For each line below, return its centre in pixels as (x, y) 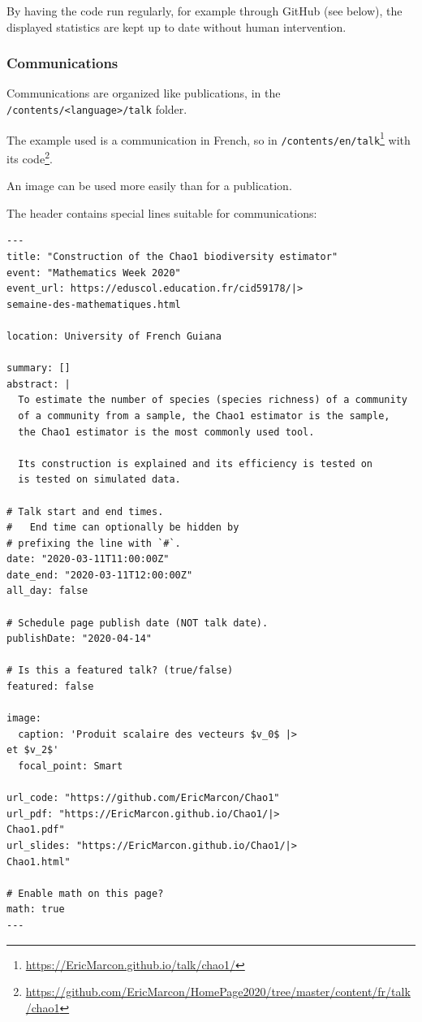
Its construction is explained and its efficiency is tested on (196, 463)
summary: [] (39, 368)
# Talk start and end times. (85, 511)
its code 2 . (30, 157)
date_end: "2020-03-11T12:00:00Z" (100, 575)
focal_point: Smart (71, 766)
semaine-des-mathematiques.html (94, 304)
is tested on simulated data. (99, 480)
